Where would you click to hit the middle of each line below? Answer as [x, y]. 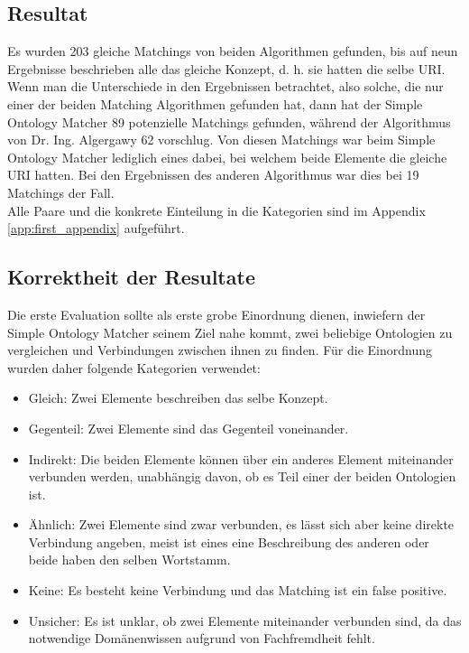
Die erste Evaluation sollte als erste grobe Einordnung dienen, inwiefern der [216, 314]
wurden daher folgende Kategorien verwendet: [134, 367]
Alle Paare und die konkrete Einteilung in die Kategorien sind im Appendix [216, 210]
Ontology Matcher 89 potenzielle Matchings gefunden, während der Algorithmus [229, 121]
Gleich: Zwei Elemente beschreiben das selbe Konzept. [178, 398]
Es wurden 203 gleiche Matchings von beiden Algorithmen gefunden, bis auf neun [233, 51]
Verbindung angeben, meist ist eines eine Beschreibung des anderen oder [229, 541]
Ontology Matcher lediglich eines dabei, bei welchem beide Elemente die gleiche [227, 157]
